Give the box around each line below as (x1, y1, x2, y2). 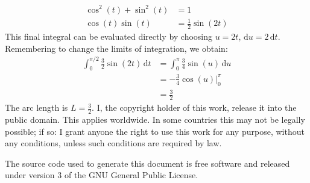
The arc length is (5, 101, 68, 114)
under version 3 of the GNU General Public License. (5, 169, 198, 181)
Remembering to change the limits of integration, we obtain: (5, 42, 228, 54)
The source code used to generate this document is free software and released (5, 157, 290, 169)
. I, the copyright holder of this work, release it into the (92, 101, 297, 114)
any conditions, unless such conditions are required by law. (5, 137, 222, 149)
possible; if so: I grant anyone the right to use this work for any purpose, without (5, 125, 305, 137)
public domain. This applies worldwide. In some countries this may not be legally (5, 113, 305, 125)
